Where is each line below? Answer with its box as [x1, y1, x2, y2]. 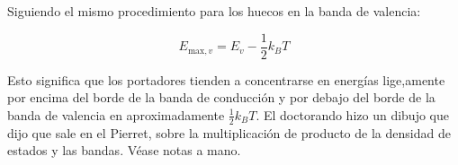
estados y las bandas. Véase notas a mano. [7, 141, 241, 160]
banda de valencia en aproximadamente [7, 105, 225, 124]
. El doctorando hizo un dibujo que [256, 105, 449, 124]
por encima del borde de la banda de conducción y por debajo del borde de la [7, 88, 436, 107]
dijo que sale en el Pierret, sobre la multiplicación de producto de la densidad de [7, 123, 451, 142]
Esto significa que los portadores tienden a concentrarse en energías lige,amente [7, 70, 445, 89]
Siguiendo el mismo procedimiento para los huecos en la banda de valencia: [7, 2, 421, 20]
